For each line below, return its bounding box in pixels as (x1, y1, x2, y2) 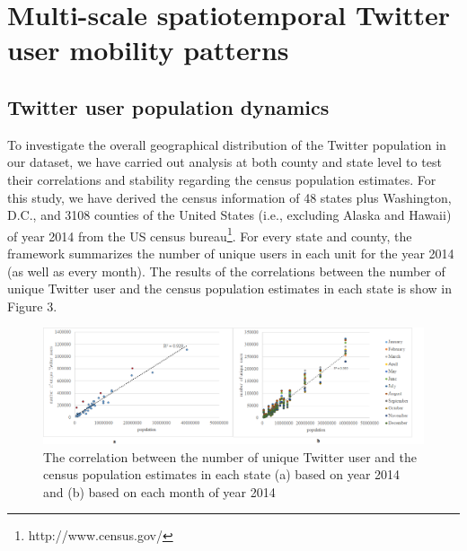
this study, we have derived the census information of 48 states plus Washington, (7, 188, 452, 206)
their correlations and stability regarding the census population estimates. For (7, 170, 436, 188)
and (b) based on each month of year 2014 (43, 482, 276, 501)
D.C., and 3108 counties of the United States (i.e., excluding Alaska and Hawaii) (7, 206, 452, 224)
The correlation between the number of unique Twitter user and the (43, 447, 417, 466)
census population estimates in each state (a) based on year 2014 (43, 465, 401, 484)
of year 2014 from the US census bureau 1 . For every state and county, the (7, 223, 412, 245)
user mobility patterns (7, 31, 289, 68)
